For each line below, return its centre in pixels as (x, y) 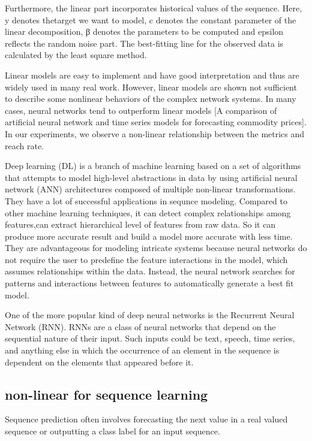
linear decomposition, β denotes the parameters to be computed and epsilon (144, 31)
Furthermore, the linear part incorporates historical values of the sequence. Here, (154, 8)
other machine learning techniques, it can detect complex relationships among (148, 212)
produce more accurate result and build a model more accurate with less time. (149, 236)
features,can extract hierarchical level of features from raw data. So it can (140, 224)
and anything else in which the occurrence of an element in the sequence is (142, 350)
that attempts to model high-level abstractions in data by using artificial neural (151, 177)
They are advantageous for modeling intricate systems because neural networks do (156, 248)
